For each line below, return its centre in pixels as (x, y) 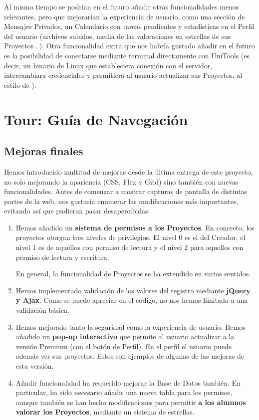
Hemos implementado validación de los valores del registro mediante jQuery (133, 290)
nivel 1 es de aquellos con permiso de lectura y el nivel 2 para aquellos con (129, 247)
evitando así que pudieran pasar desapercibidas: (77, 211)
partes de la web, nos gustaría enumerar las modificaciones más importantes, (121, 201)
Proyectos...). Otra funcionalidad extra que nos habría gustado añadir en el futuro (129, 46)
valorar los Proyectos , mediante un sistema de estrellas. (105, 412)
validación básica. (42, 310)
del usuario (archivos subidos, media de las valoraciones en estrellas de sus (118, 36)
